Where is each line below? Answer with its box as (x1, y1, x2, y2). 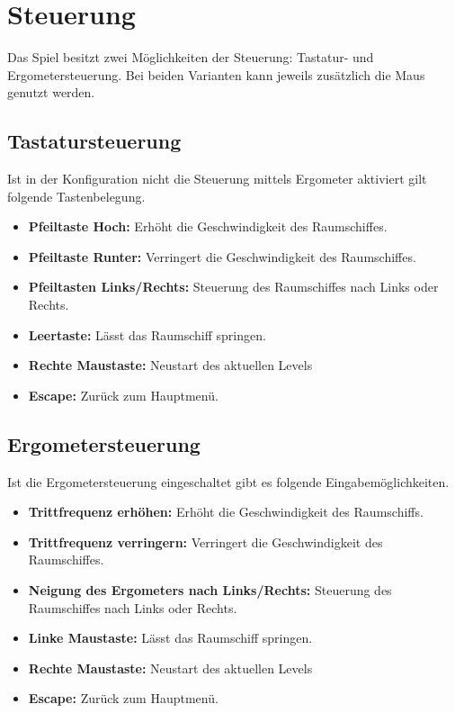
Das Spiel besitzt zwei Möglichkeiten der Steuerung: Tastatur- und (7, 48, 374, 67)
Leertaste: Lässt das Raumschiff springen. (28, 325, 266, 344)
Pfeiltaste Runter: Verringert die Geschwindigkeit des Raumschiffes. (28, 247, 416, 266)
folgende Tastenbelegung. (7, 186, 146, 205)
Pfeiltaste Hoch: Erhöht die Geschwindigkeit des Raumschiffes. (28, 217, 388, 236)
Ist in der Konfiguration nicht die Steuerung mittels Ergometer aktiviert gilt (7, 169, 427, 188)
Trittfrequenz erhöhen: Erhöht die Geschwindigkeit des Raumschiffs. (28, 502, 424, 521)
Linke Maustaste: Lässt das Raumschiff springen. (28, 628, 313, 647)
